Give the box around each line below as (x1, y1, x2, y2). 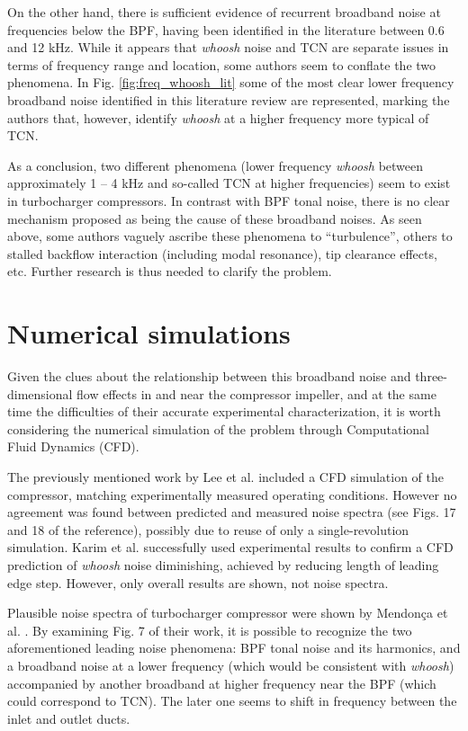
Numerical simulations (7, 315, 291, 352)
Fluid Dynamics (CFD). (7, 437, 139, 456)
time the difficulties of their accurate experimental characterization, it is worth (7, 402, 441, 421)
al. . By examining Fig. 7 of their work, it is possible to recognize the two (7, 620, 412, 639)
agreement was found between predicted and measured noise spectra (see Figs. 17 (7, 503, 456, 522)
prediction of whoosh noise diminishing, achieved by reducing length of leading (7, 555, 439, 574)
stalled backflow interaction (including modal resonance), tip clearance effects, (7, 244, 437, 263)
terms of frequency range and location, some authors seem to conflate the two (7, 55, 436, 74)
